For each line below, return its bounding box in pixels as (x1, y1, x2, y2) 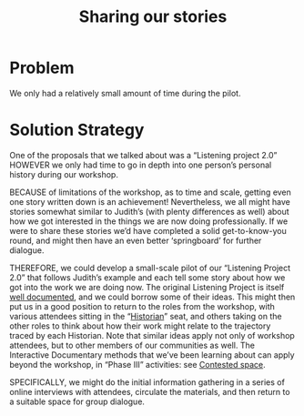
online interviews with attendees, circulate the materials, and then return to (9, 386, 290, 397)
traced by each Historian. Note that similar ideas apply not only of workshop (9, 330, 296, 340)
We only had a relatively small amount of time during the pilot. (9, 87, 241, 98)
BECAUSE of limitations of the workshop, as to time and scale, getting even (9, 187, 291, 198)
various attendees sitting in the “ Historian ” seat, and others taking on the (9, 310, 282, 321)
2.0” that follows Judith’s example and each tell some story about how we (9, 271, 286, 283)
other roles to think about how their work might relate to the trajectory (9, 320, 271, 331)
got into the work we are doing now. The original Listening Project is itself (9, 281, 285, 292)
